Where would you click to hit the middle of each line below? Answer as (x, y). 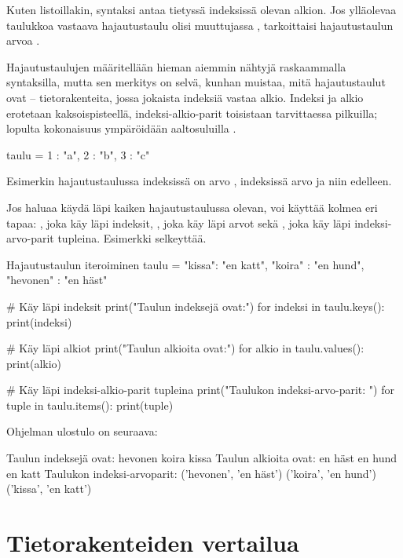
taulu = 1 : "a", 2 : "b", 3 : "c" (78, 154)
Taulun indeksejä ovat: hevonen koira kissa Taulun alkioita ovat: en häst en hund (201, 458)
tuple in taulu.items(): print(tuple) (90, 405)
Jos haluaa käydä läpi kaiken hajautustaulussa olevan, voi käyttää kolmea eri (192, 207)
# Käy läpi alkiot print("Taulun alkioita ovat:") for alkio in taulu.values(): (185, 348)
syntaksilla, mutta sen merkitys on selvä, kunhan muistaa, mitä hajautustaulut (196, 82)
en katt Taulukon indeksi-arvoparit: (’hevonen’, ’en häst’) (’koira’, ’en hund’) (191, 473)
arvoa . (23, 40)
